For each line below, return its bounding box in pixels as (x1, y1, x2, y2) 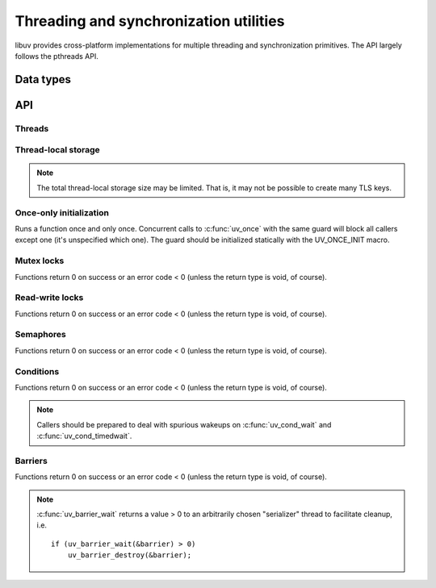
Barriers (15, 455, 48, 466)
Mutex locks (15, 255, 65, 266)
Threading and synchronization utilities (15, 12, 285, 30)
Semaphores (15, 329, 66, 340)
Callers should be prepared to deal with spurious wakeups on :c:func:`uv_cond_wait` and (36, 419, 332, 429)
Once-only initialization (15, 206, 109, 218)
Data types (15, 73, 72, 86)
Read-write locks (15, 292, 84, 303)
